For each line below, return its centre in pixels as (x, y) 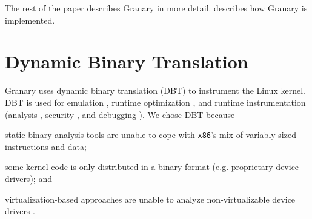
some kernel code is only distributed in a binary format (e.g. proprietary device (152, 167)
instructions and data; (46, 146)
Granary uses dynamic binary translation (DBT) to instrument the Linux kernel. (155, 90)
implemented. (30, 20)
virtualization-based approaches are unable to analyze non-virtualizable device (150, 199)
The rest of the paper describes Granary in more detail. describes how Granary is (156, 8)
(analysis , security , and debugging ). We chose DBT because (120, 114)
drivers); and (28, 178)
